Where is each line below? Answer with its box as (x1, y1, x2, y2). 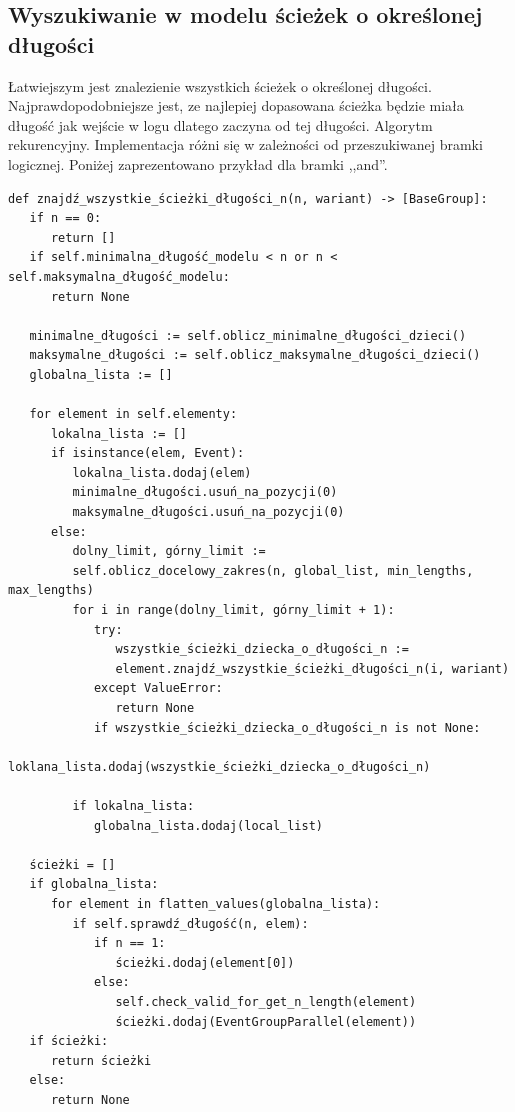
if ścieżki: (29, 1034, 109, 1049)
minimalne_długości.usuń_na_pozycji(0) (72, 485, 338, 500)
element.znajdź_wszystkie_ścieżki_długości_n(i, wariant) (115, 661, 510, 676)
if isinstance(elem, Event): (50, 446, 245, 461)
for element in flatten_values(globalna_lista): (50, 896, 381, 911)
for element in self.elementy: (29, 407, 238, 422)
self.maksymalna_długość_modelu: (8, 269, 230, 284)
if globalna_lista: (29, 877, 159, 892)
